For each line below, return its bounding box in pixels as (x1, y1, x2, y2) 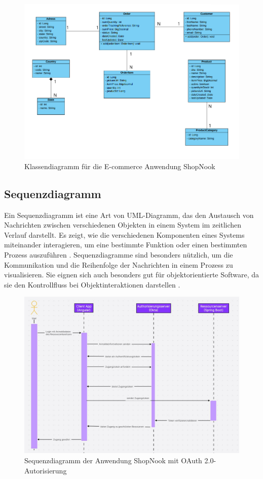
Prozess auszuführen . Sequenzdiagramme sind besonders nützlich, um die (4, 249, 233, 260)
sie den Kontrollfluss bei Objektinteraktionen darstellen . (4, 279, 180, 290)
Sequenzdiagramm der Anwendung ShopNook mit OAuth (24, 455, 202, 465)
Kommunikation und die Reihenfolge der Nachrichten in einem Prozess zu (4, 259, 233, 270)
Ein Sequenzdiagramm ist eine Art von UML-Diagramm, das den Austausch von (4, 209, 254, 220)
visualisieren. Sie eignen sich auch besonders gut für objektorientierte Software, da (4, 269, 259, 280)
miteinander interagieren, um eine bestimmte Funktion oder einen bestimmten (4, 239, 247, 250)
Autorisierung (24, 465, 67, 475)
